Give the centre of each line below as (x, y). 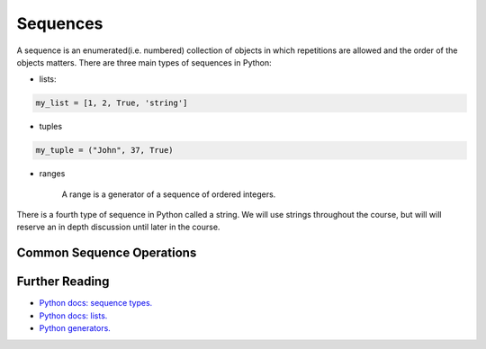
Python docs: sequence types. (96, 303)
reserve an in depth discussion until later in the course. (118, 227)
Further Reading (63, 282)
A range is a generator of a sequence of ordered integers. (169, 194)
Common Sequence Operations (107, 253)
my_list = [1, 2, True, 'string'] (112, 103)
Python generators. (75, 328)
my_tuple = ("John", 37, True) (105, 150)
